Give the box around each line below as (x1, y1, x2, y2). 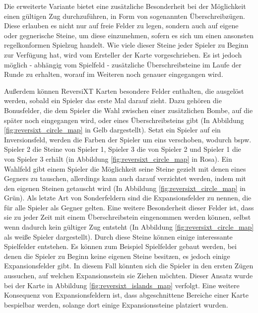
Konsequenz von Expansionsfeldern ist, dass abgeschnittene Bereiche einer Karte (4, 290, 249, 300)
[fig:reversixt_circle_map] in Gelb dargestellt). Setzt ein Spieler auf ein (4, 125, 221, 135)
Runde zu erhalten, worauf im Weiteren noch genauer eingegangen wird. (4, 69, 223, 79)
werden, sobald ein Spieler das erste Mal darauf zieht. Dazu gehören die (4, 95, 222, 106)
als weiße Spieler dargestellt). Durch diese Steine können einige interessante (4, 231, 233, 242)
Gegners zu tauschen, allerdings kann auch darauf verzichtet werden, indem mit (4, 173, 246, 184)
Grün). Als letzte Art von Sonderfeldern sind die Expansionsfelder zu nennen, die (4, 192, 252, 203)
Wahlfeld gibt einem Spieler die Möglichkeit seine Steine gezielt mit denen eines (4, 163, 246, 174)
